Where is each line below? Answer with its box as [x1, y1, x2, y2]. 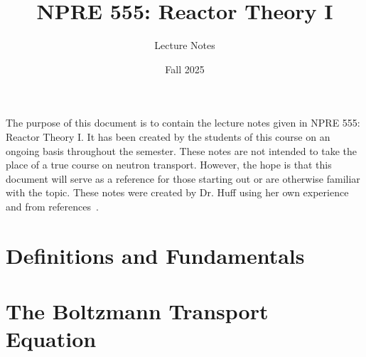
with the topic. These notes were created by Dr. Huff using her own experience [6, 185, 349, 200]
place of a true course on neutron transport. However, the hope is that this [6, 157, 332, 172]
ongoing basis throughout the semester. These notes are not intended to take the [6, 143, 357, 158]
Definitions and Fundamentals [6, 240, 305, 270]
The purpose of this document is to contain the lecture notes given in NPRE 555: [6, 115, 360, 130]
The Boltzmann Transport [6, 297, 269, 326]
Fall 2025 [165, 61, 205, 76]
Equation [6, 324, 97, 353]
